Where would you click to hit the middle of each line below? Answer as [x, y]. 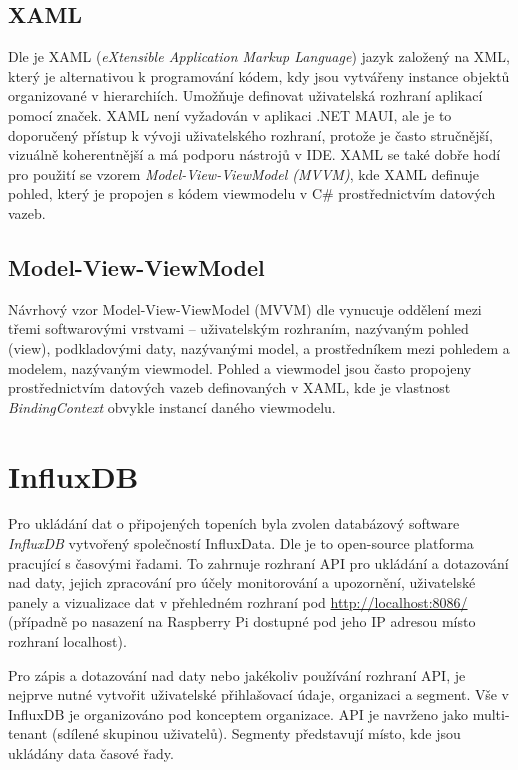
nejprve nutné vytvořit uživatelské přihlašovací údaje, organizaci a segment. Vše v [258, 694]
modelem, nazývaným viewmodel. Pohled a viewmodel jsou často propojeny [240, 367]
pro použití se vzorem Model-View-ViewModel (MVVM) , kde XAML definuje [243, 173]
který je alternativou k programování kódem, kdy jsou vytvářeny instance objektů [259, 75]
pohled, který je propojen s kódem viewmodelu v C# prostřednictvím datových [252, 193]
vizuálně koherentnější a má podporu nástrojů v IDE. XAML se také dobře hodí [254, 154]
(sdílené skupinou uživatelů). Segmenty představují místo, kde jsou [256, 733]
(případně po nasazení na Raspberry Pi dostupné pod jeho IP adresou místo [242, 621]
